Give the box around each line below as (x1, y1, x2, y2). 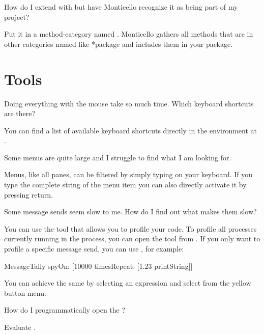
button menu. (4, 287, 46, 298)
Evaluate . (4, 322, 36, 332)
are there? (4, 108, 36, 119)
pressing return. (4, 189, 53, 200)
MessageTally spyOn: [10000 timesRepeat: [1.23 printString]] (4, 260, 193, 271)
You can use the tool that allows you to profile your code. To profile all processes (4, 223, 257, 234)
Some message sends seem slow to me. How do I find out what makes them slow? (4, 206, 257, 217)
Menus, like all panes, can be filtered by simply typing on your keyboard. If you (4, 169, 253, 180)
